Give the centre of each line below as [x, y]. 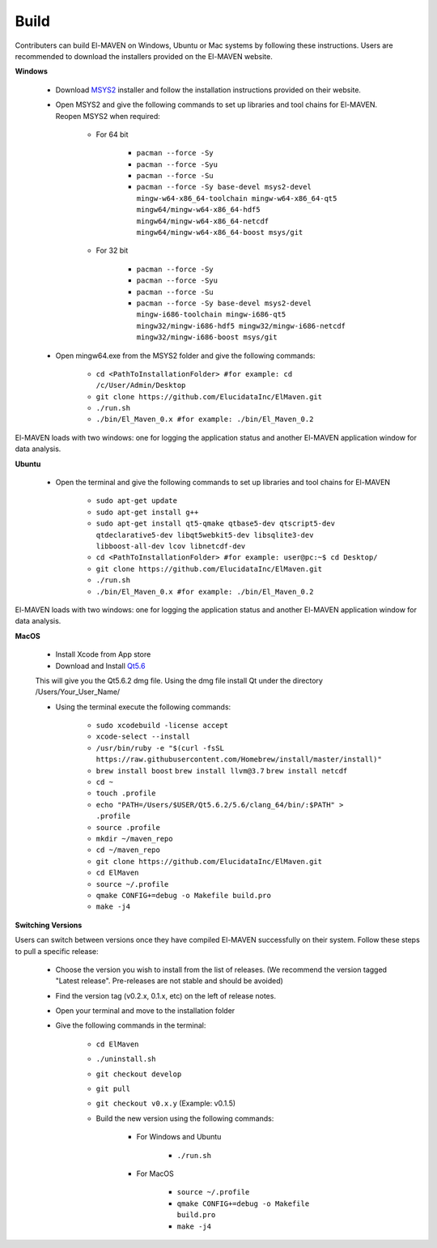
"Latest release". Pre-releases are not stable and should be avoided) [169, 981]
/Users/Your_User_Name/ [78, 692]
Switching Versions [49, 925]
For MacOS [155, 1173]
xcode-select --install [143, 737]
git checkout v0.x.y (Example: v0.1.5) [166, 1103]
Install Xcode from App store [103, 654]
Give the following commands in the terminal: [131, 1025]
